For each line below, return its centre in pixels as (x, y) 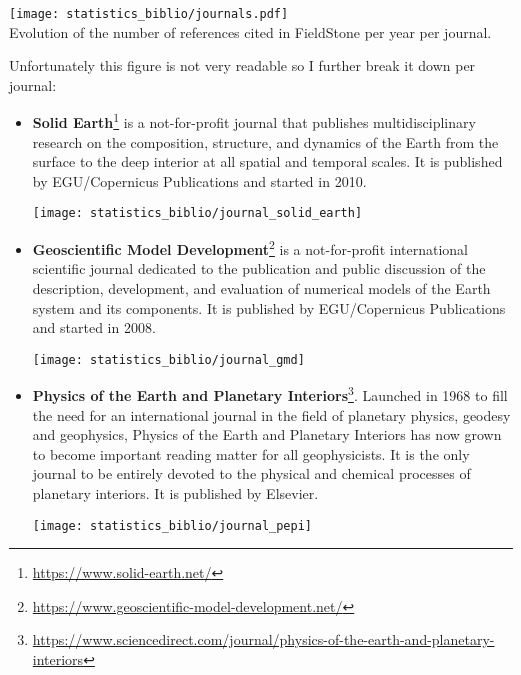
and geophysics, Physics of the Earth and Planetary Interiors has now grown (267, 434)
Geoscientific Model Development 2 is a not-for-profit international (250, 247)
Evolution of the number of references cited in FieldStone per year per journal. (250, 31)
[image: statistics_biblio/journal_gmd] (168, 359)
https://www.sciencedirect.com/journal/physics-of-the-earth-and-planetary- (263, 639)
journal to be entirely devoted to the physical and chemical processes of (251, 473)
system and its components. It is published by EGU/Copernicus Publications (269, 307)
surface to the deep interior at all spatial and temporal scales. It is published (267, 161)
